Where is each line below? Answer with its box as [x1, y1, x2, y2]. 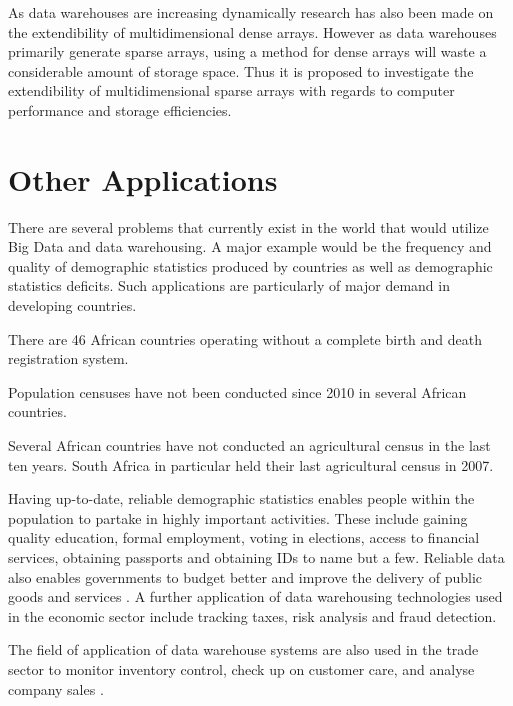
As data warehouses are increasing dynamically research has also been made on [8, 2, 494, 22]
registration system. [8, 348, 129, 369]
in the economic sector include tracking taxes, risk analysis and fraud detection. [8, 605, 497, 626]
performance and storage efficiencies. [8, 99, 232, 120]
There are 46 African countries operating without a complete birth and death [8, 328, 482, 349]
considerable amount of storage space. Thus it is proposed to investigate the [8, 60, 474, 81]
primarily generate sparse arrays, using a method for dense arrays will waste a [8, 41, 487, 62]
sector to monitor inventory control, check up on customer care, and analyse [8, 658, 475, 679]
